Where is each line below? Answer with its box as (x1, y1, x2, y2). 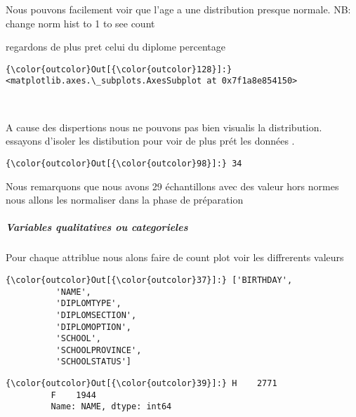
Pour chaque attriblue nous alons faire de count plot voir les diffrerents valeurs (6, 250, 344, 265)
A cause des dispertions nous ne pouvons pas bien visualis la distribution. (6, 119, 322, 134)
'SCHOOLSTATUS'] (55, 357, 131, 367)
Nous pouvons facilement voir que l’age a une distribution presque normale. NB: (6, 2, 351, 16)
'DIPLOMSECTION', (55, 310, 137, 320)
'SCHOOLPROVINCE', (55, 345, 142, 355)
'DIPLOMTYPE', (55, 298, 121, 309)
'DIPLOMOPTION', (55, 322, 131, 332)
